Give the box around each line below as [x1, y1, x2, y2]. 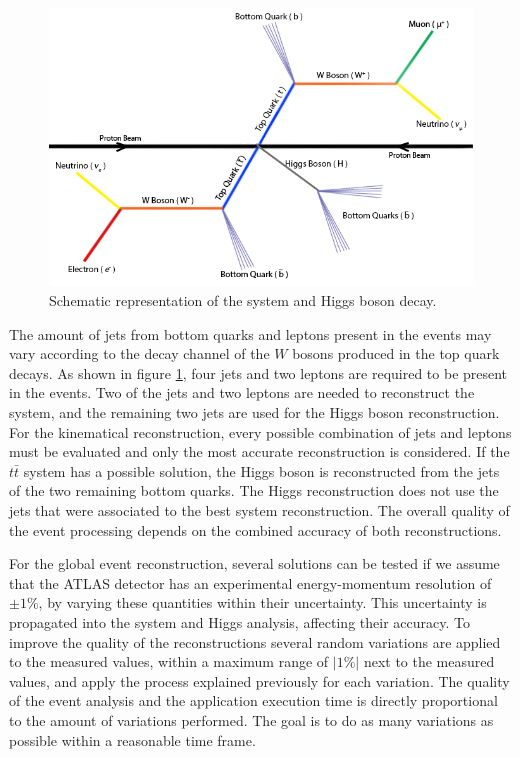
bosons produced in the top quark [292, 343, 500, 364]
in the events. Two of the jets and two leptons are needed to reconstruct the [9, 382, 475, 403]
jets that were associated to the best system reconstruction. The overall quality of [9, 499, 510, 520]
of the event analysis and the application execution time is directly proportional [9, 690, 498, 711]
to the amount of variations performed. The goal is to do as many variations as [9, 709, 494, 730]
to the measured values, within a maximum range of [9, 651, 329, 672]
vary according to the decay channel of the [9, 343, 270, 364]
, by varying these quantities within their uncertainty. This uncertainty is [38, 592, 487, 613]
